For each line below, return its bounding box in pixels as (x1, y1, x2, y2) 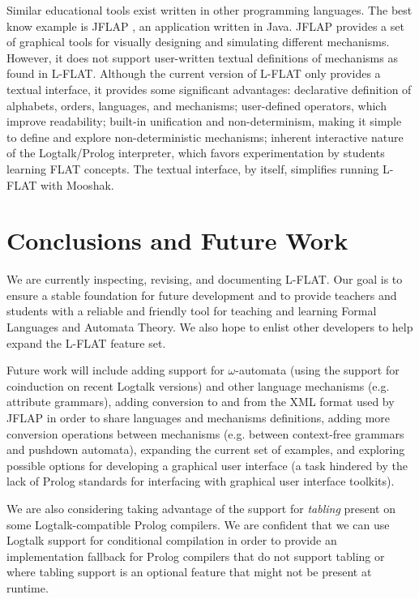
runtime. (6, 579, 49, 596)
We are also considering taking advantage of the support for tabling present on (6, 499, 396, 516)
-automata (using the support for (235, 362, 400, 379)
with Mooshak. (40, 176, 114, 193)
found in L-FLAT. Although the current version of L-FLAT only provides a (6, 65, 381, 82)
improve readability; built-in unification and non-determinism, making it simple (6, 113, 402, 130)
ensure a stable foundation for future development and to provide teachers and (6, 286, 397, 303)
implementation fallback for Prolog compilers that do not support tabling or (6, 547, 385, 564)
